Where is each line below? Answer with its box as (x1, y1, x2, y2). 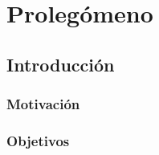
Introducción (6, 51, 115, 76)
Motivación (6, 94, 80, 114)
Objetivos (6, 130, 70, 150)
